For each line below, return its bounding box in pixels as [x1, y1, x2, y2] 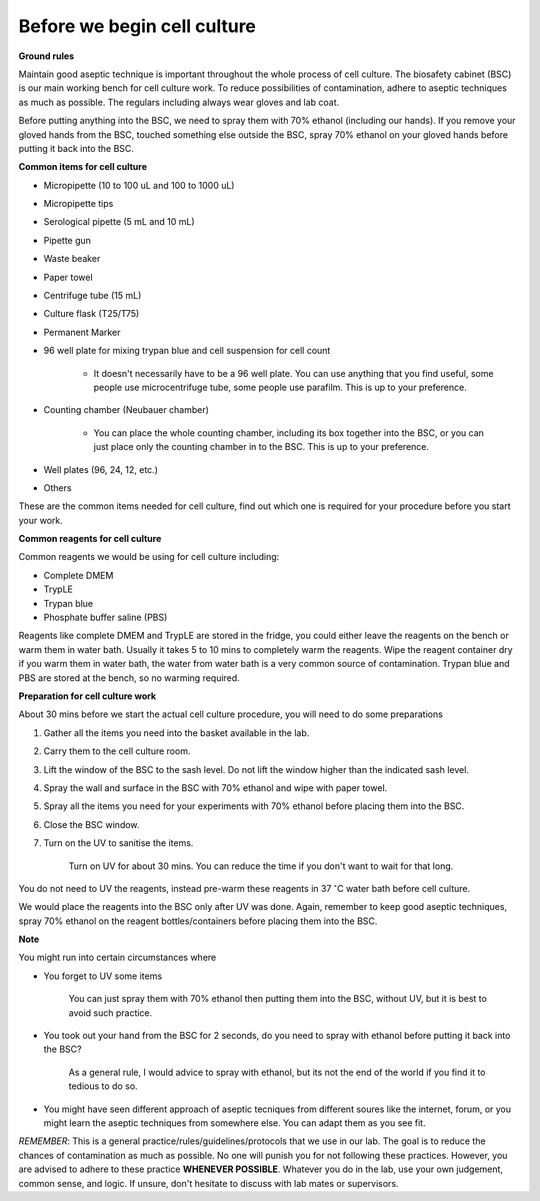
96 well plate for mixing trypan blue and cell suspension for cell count [43, 345, 331, 357]
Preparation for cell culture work [18, 690, 157, 702]
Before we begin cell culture [18, 15, 257, 37]
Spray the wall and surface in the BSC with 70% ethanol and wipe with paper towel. [43, 781, 388, 794]
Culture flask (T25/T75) [43, 308, 140, 320]
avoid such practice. [68, 1006, 153, 1019]
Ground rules [18, 50, 75, 62]
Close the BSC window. [43, 818, 140, 830]
